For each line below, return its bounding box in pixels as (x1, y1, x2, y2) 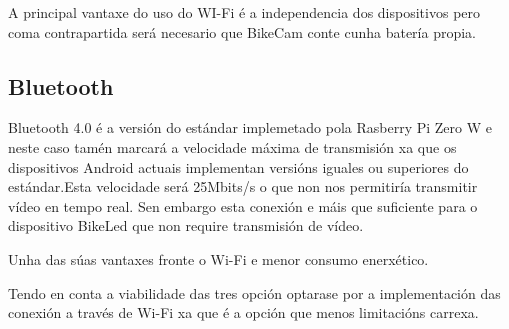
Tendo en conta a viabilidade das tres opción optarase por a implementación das (8, 282, 501, 303)
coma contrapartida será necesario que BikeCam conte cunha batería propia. (8, 21, 477, 42)
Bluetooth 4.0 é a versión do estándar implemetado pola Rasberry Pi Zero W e (8, 117, 492, 138)
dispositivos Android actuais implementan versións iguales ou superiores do (8, 156, 469, 177)
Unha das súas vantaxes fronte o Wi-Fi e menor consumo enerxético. (8, 248, 429, 269)
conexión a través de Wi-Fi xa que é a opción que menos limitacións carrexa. (8, 302, 479, 323)
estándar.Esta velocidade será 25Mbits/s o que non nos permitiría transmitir (8, 176, 478, 197)
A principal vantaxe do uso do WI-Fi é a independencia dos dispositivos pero (8, 2, 481, 22)
